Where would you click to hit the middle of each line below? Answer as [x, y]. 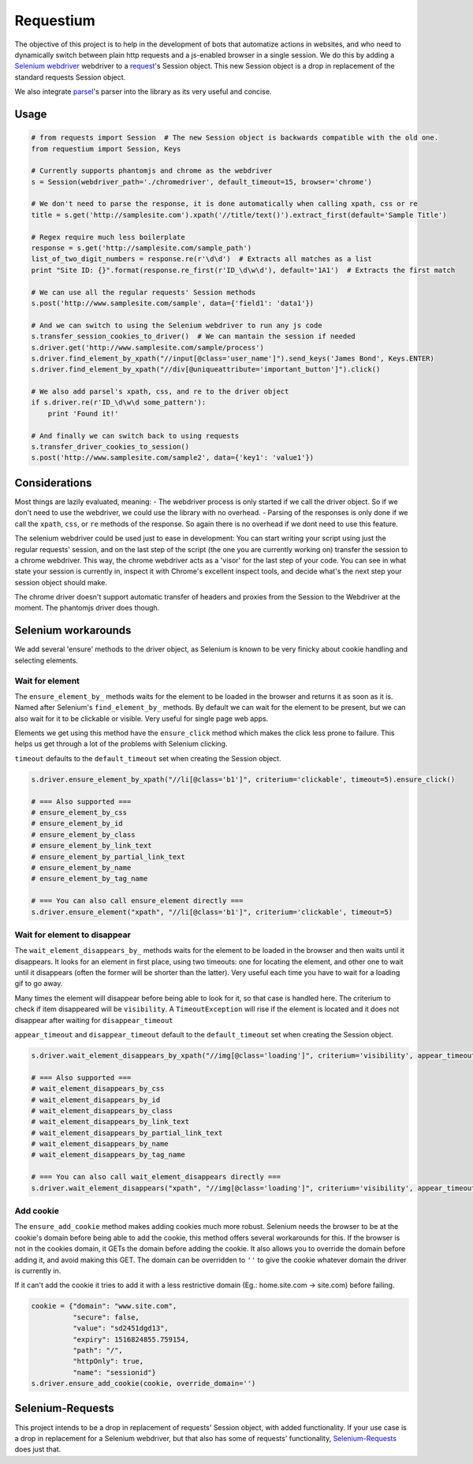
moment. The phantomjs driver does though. [87, 608]
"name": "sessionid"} [114, 1372]
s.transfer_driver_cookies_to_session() [110, 447]
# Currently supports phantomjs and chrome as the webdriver [152, 171]
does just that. [38, 1449]
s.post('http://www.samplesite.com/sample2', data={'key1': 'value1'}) [173, 458]
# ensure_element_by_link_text [92, 846]
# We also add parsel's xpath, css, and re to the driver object [160, 392]
